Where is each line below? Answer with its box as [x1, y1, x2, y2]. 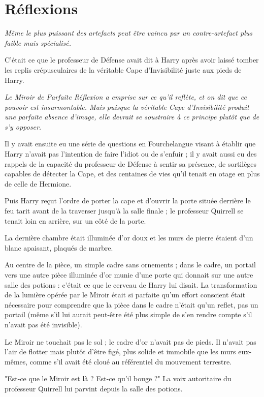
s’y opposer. [5, 121, 42, 132]
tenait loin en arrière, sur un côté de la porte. [5, 215, 146, 226]
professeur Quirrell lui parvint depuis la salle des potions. [5, 383, 183, 393]
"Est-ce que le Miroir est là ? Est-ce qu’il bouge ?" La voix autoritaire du [5, 373, 232, 384]
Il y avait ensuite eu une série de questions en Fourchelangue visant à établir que [5, 138, 256, 149]
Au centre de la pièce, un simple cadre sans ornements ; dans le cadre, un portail [5, 259, 256, 270]
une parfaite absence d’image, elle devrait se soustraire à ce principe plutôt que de [5, 111, 259, 122]
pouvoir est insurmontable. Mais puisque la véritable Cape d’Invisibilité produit [5, 101, 249, 112]
